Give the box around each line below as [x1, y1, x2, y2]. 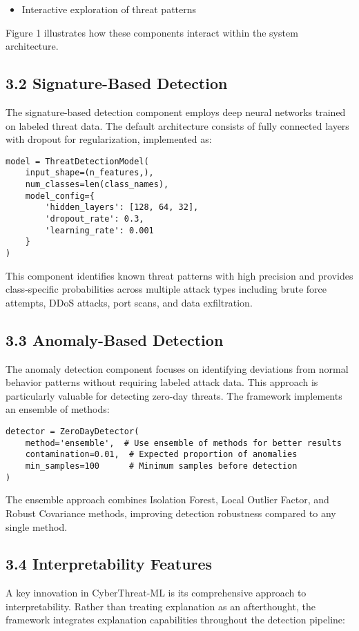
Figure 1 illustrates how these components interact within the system [6, 25, 298, 39]
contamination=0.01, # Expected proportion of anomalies [25, 449, 298, 460]
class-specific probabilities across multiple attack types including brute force [6, 282, 327, 296]
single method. [6, 519, 68, 534]
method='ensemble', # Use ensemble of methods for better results [25, 438, 342, 448]
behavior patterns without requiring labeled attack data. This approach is [6, 375, 318, 389]
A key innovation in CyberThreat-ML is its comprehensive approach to [6, 585, 307, 600]
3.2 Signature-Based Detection [6, 72, 228, 94]
